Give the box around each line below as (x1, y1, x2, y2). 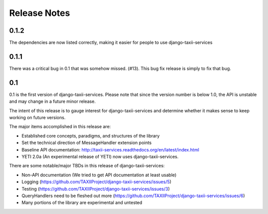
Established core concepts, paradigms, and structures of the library (21, 133, 160, 139)
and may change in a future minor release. (9, 98, 96, 104)
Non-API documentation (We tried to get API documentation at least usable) (21, 172, 177, 178)
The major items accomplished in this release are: (9, 124, 111, 130)
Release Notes (9, 7, 70, 18)
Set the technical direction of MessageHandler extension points (21, 140, 152, 146)
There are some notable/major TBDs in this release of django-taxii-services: (9, 163, 165, 169)
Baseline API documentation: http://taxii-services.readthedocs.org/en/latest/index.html (21, 146, 200, 152)
